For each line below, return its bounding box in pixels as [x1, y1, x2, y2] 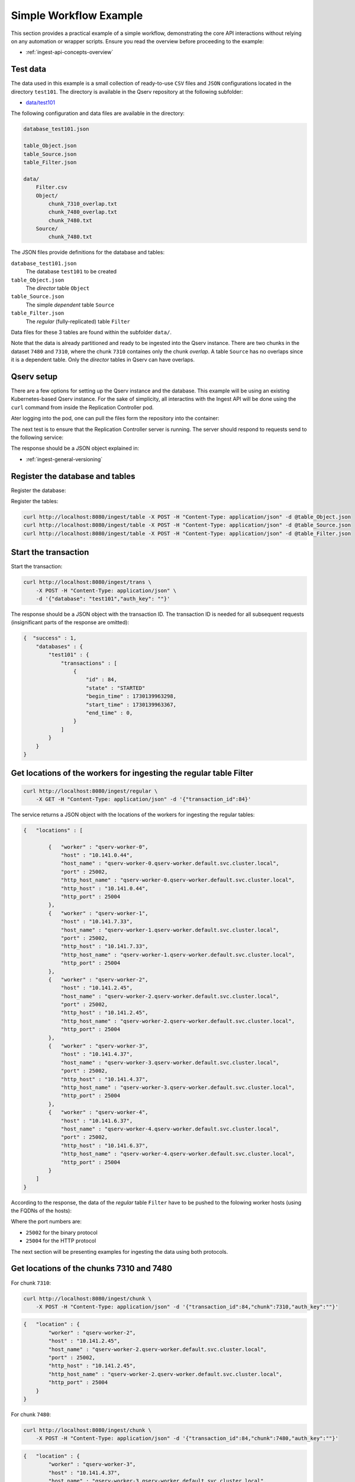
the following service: [11, 434, 64, 441]
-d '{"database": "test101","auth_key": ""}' [35, 596, 170, 602]
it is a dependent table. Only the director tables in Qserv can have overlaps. [11, 356, 195, 363]
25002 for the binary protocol [25, 1229, 98, 1236]
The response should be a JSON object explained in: [11, 445, 139, 452]
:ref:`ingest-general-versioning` [25, 455, 103, 462]
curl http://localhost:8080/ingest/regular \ [23, 787, 158, 794]
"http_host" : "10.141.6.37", [60, 1142, 149, 1149]
